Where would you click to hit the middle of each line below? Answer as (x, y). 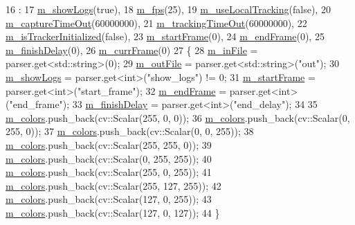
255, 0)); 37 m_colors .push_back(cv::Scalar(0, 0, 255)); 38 (130, 131)
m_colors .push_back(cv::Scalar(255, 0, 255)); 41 (109, 172)
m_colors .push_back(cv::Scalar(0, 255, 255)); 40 (109, 158)
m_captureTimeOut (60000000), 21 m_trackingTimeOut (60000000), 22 (156, 22)
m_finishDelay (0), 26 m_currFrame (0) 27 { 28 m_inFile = (132, 49)
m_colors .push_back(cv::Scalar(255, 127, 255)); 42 (113, 185)
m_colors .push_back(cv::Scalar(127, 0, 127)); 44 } (113, 212)
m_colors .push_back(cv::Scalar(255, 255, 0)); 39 (109, 144)
